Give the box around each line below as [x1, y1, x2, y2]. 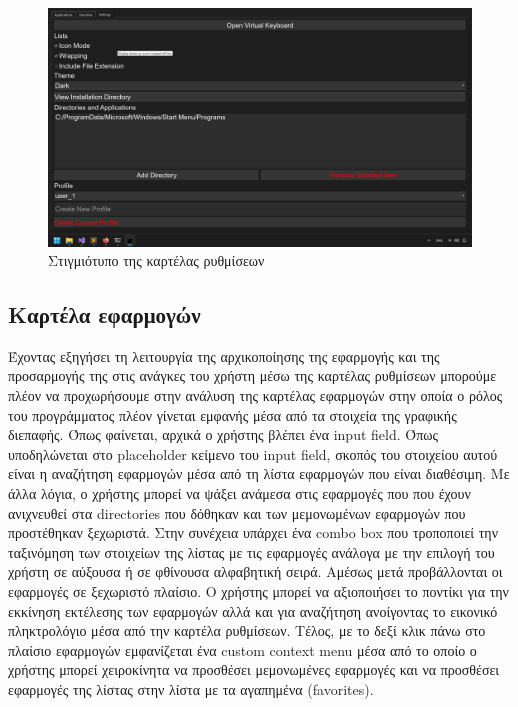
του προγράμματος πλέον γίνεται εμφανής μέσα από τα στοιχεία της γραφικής [8, 404, 457, 425]
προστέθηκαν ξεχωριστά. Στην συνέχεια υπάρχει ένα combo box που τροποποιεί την [8, 522, 499, 543]
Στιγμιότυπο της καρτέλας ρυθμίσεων [48, 250, 265, 271]
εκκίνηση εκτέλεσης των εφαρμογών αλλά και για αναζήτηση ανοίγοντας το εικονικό [8, 600, 498, 621]
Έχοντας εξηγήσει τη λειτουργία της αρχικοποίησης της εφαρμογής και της [8, 345, 440, 366]
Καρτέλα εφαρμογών [8, 299, 201, 330]
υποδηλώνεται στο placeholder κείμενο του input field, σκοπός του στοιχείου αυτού [8, 443, 498, 464]
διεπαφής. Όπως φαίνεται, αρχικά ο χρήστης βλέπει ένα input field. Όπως [8, 424, 438, 445]
